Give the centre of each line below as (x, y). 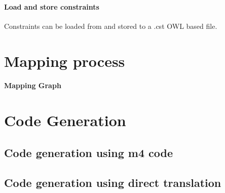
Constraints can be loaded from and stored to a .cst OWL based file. (111, 26)
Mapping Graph (33, 85)
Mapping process (65, 61)
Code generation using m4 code (89, 152)
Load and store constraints (52, 6)
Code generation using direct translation (113, 182)
